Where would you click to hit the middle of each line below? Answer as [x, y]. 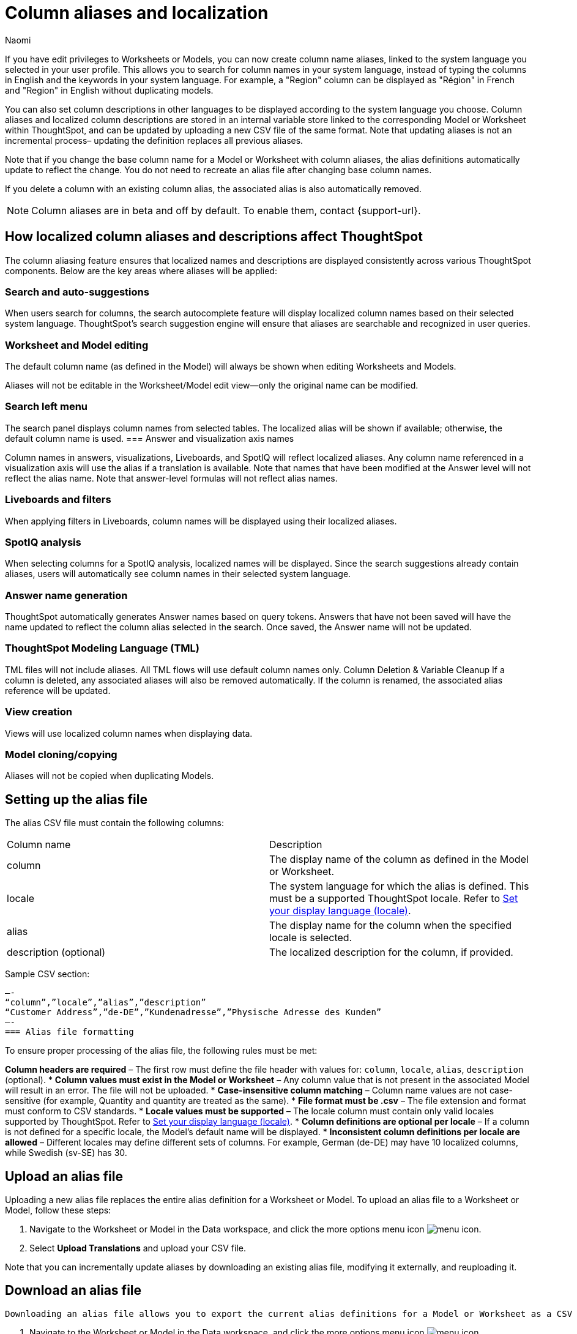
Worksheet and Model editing [77, 345]
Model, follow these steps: [58, 1210]
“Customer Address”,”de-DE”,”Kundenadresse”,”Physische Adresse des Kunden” [193, 1012]
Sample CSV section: [47, 974]
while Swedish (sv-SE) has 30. [66, 1153]
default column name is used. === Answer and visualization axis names [150, 438]
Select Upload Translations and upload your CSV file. [138, 1248]
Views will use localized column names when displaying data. [129, 733]
